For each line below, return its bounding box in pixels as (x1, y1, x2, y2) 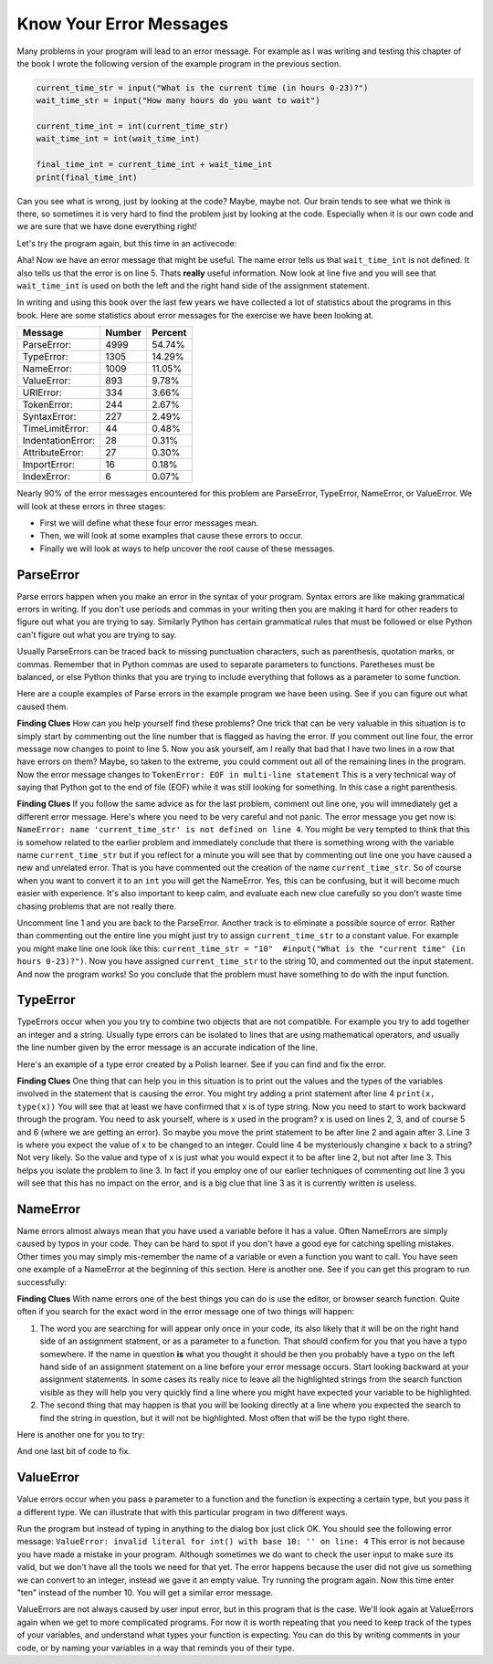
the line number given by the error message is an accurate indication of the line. (16, 1041, 319, 1053)
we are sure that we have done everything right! (16, 221, 198, 232)
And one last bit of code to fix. (16, 1446, 131, 1457)
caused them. (16, 701, 68, 712)
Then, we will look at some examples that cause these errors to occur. (39, 530, 304, 541)
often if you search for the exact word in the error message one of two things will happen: (16, 1306, 355, 1317)
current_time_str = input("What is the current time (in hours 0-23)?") (36, 82, 369, 93)
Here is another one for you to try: (16, 1429, 145, 1439)
